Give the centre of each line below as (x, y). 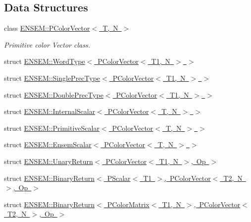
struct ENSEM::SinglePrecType (52, 78)
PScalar (119, 178)
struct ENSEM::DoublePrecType (54, 94)
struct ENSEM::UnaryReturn (49, 161)
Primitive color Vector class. (47, 44)
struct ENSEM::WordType (45, 61)
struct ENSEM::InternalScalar (50, 111)
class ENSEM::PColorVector (47, 28)
